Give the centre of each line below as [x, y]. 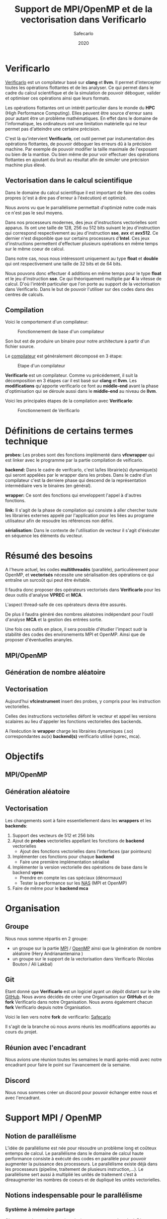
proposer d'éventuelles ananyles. [39, 640]
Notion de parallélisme [41, 1136]
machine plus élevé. [26, 165]
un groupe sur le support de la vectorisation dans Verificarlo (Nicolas [83, 958]
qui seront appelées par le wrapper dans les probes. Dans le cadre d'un [79, 475]
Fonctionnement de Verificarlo [49, 411]
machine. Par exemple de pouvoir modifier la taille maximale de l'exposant [81, 149]
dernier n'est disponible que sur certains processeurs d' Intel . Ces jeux [78, 238]
